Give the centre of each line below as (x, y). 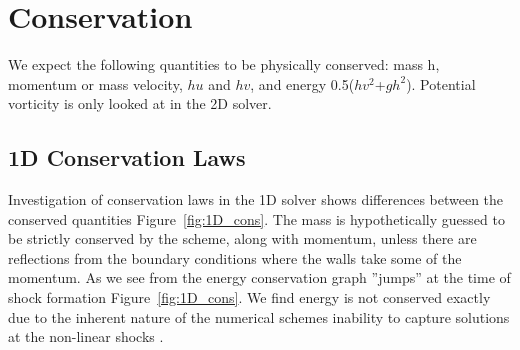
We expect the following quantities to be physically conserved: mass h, (224, 64)
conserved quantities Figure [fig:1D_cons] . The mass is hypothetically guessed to (256, 218)
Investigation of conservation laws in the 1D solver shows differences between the (256, 199)
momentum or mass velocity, (95, 83)
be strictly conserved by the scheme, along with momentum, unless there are (242, 238)
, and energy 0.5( (302, 83)
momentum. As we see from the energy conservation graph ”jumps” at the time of (259, 277)
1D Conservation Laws (127, 157)
